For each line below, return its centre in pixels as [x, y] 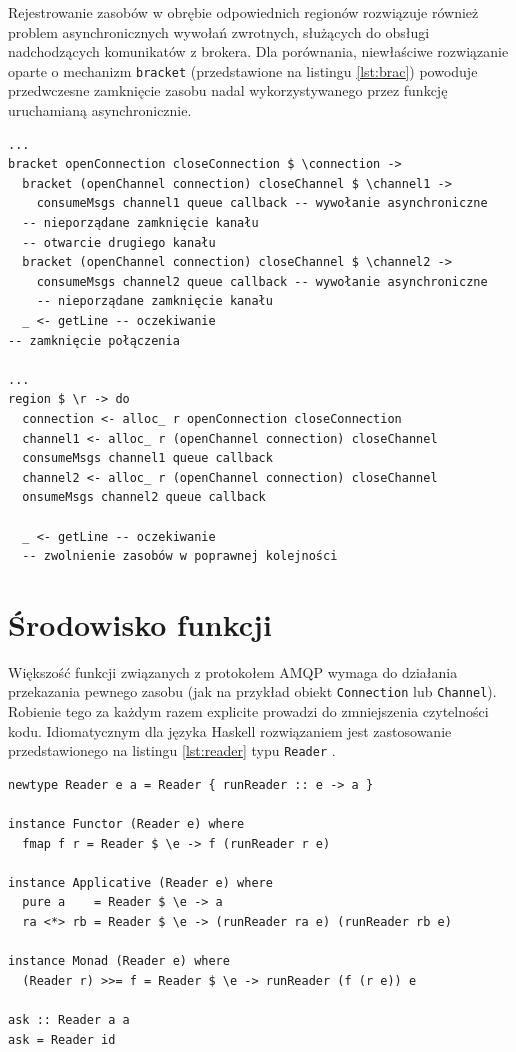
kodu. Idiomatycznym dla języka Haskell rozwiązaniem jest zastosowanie [230, 730]
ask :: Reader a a [69, 1020]
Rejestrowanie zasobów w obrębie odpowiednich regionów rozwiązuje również [243, 12]
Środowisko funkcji [140, 623]
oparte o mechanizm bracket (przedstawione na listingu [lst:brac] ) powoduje [243, 70]
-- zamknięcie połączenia [94, 340]
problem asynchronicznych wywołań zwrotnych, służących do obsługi [219, 31]
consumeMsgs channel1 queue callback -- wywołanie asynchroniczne [262, 203]
